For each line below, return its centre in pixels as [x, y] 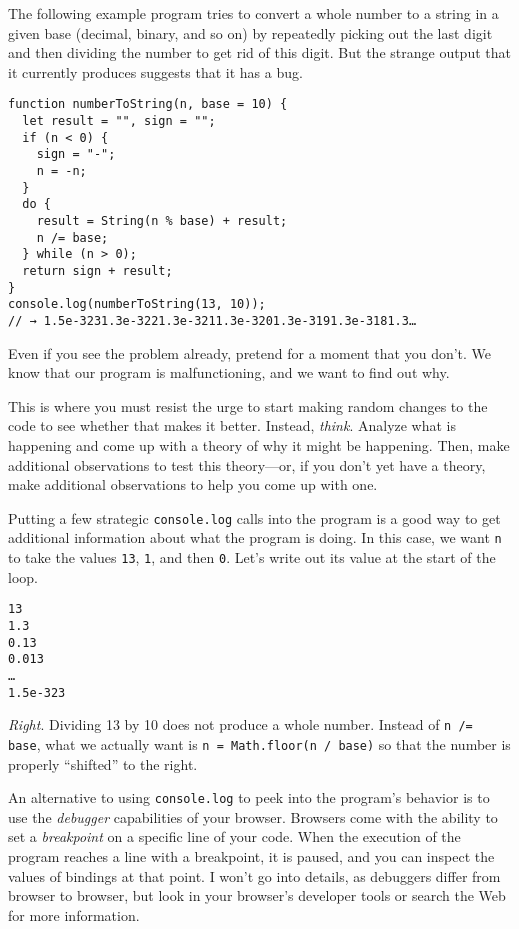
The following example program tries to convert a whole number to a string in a [253, 13]
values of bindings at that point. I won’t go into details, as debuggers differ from [254, 875]
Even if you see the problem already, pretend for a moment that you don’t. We [250, 352]
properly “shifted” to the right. [103, 763]
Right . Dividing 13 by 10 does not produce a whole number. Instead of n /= [240, 724]
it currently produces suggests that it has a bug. [155, 71]
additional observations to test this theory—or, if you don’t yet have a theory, [247, 464]
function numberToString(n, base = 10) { [148, 104]
